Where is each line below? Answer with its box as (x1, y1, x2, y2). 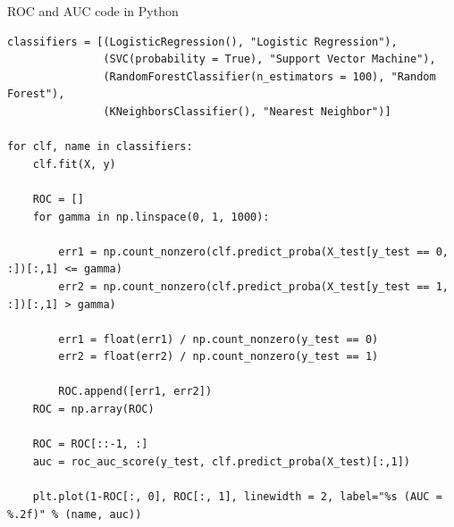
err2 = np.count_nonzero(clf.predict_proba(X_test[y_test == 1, (58, 280, 449, 293)
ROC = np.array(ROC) (32, 403, 155, 416)
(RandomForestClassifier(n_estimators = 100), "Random (103, 70, 436, 83)
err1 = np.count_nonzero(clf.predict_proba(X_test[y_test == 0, (58, 245, 449, 258)
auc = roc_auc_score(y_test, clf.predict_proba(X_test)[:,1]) (32, 455, 411, 468)
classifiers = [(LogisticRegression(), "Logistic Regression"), (7, 35, 398, 48)
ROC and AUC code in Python (7, 2, 179, 20)
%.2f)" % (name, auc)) (7, 507, 142, 521)
